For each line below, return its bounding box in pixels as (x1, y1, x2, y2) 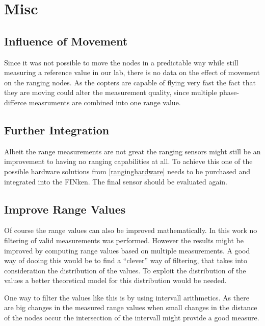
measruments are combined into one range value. (29, 97, 181, 107)
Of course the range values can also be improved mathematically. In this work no (4, 225, 257, 236)
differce (4, 97, 26, 107)
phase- (219, 87, 240, 98)
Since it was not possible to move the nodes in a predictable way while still (4, 57, 238, 67)
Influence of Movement (4, 33, 128, 49)
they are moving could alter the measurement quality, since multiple (4, 87, 217, 98)
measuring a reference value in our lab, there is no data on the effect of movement (4, 67, 260, 78)
